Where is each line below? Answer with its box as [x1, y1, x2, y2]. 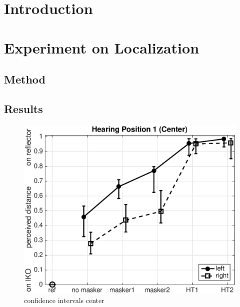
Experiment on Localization [4, 37, 199, 57]
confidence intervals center [24, 295, 104, 305]
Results [4, 100, 43, 116]
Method [4, 71, 45, 87]
